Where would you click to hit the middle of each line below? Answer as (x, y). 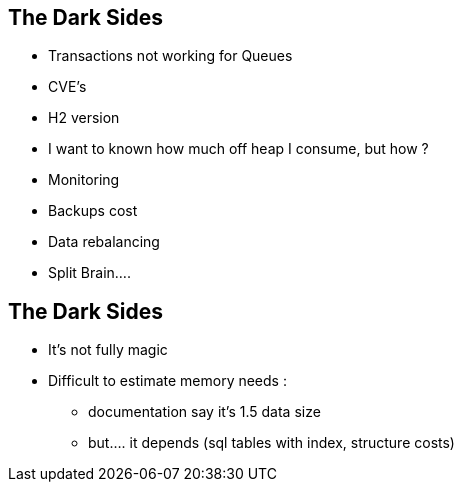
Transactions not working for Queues (170, 56)
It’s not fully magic (108, 350)
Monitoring (84, 180)
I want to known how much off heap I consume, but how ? (238, 149)
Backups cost (93, 211)
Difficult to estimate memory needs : (167, 381)
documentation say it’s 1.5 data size (204, 412)
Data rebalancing (104, 242)
